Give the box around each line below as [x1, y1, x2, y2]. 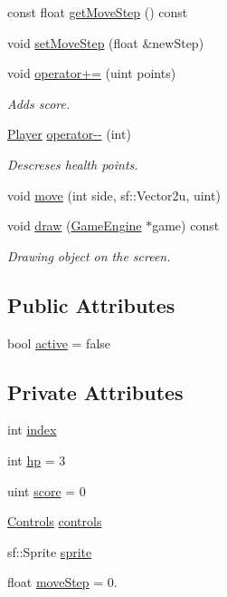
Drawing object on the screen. [7, 246, 171, 265]
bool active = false [7, 333, 111, 352]
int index [7, 420, 57, 439]
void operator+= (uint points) [7, 64, 176, 83]
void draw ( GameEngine [7, 216, 142, 235]
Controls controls [7, 512, 102, 531]
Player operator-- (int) [7, 124, 131, 143]
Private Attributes [7, 377, 184, 406]
